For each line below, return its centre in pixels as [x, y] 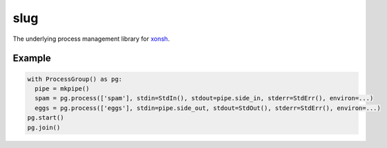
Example [32, 58]
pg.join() [44, 127]
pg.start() [46, 118]
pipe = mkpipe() [62, 89]
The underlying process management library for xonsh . [91, 39]
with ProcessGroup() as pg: [75, 79]
